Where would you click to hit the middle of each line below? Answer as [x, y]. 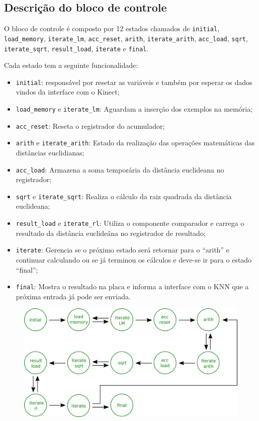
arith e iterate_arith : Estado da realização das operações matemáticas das [135, 143]
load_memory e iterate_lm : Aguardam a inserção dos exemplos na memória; [134, 109]
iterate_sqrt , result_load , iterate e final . [76, 48]
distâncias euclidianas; [50, 152]
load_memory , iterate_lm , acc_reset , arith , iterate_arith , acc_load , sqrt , [126, 38]
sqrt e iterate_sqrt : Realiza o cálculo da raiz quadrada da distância [124, 196]
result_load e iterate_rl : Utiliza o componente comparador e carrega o [130, 223]
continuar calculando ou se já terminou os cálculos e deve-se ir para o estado [134, 259]
